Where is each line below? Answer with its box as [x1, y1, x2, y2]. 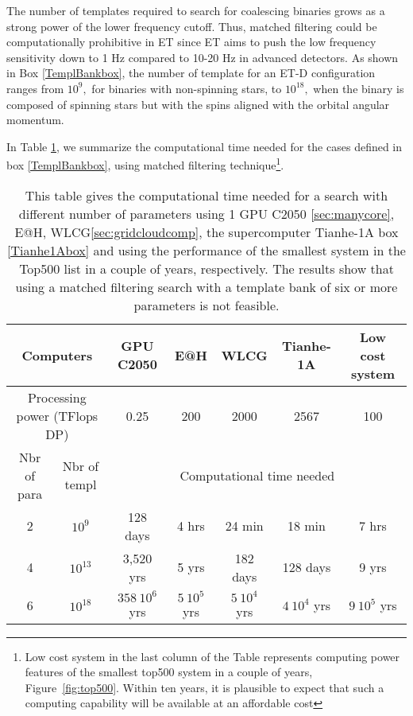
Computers [21, 345, 93, 364]
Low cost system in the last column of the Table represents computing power [25, 648, 400, 664]
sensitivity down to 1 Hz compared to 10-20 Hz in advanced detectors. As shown [6, 49, 399, 65]
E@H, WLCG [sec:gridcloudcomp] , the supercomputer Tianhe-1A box [14, 222, 399, 241]
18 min [287, 516, 326, 535]
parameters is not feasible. [133, 295, 280, 314]
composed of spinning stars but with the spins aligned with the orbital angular [6, 95, 390, 112]
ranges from [6, 80, 64, 96]
